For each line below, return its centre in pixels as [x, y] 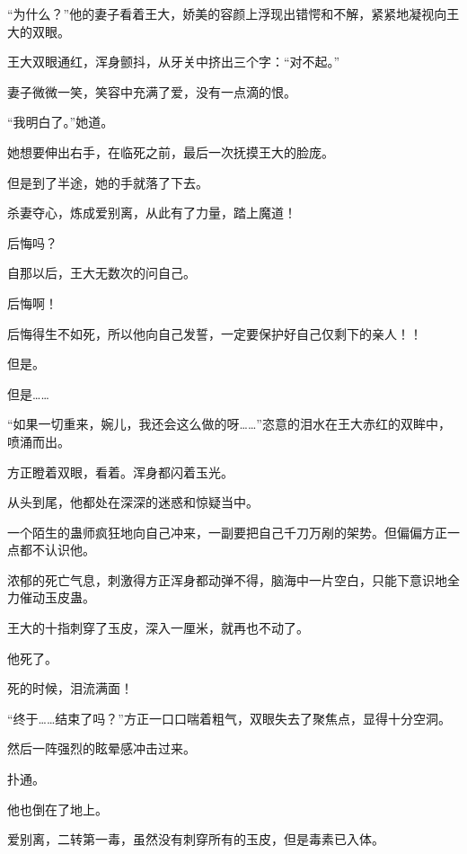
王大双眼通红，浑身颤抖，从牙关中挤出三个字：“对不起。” [174, 62]
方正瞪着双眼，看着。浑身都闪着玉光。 [120, 471]
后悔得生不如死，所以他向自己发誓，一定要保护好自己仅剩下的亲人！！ [215, 333]
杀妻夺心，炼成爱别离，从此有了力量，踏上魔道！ [152, 213]
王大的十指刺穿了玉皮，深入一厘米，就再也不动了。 [158, 628]
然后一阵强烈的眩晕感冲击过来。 [101, 748]
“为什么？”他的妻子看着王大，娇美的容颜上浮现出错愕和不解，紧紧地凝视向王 [233, 13]
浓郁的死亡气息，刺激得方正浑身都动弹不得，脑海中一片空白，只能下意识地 [227, 579]
